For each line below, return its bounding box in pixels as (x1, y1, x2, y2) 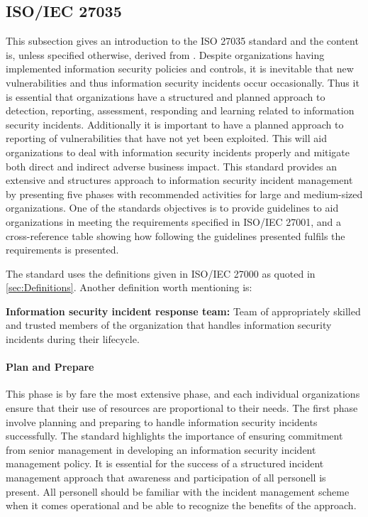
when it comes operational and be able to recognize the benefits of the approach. (6, 498, 357, 513)
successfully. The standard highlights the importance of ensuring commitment (6, 428, 343, 443)
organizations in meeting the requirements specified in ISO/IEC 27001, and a (6, 214, 342, 229)
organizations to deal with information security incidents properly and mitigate (6, 144, 350, 159)
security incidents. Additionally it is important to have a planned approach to (6, 116, 344, 131)
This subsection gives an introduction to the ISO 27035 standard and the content (6, 33, 359, 48)
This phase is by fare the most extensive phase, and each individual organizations (6, 386, 360, 401)
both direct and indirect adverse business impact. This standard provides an (6, 158, 338, 173)
